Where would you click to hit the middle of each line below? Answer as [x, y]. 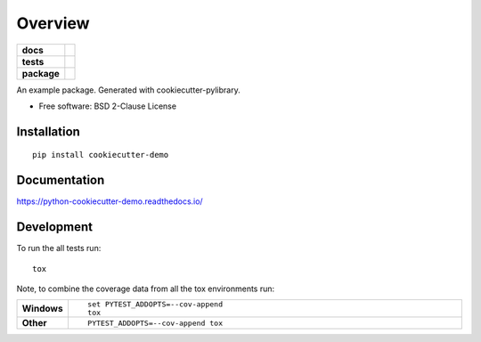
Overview [53, 23]
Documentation [61, 180]
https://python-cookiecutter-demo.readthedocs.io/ [110, 201]
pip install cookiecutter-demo [101, 155]
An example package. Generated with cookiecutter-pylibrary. [128, 90]
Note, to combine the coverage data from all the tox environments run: [146, 289]
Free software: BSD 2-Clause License [108, 106]
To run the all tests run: [59, 248]
